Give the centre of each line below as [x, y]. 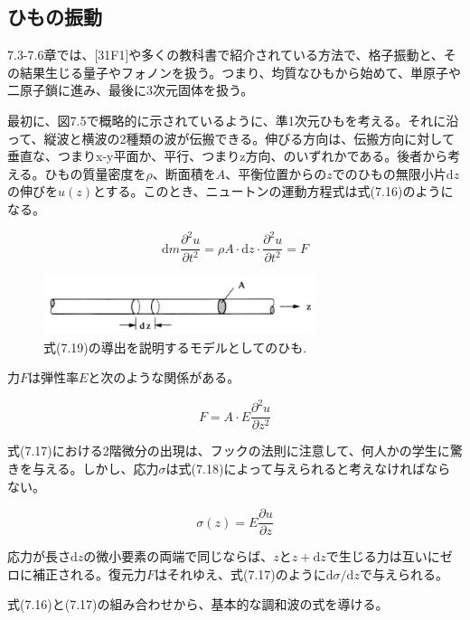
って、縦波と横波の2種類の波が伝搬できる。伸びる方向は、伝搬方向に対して [231, 138]
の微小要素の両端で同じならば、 [179, 556]
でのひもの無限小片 [389, 173]
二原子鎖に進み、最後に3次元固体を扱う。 [131, 90]
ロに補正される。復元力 [77, 573]
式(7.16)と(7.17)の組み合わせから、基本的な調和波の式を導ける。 [198, 604]
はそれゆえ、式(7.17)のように [240, 573]
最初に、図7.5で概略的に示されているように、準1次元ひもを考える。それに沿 [233, 120]
